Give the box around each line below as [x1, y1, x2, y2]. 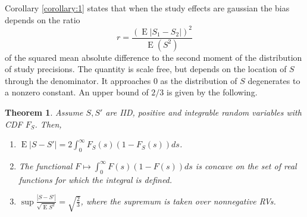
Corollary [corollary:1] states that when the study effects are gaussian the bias [5, 2, 290, 14]
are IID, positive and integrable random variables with [105, 106, 302, 118]
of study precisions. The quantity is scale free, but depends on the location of [5, 63, 287, 75]
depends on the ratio [5, 13, 80, 26]
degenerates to [248, 74, 300, 86]
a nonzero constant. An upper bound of [5, 86, 149, 98]
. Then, [35, 117, 62, 130]
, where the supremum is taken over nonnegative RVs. [80, 194, 276, 207]
